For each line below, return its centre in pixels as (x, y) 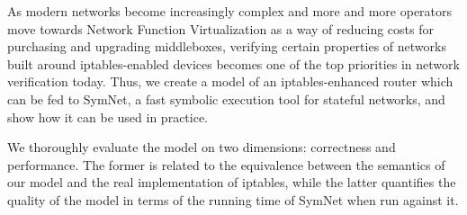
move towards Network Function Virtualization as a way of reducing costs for (220, 28)
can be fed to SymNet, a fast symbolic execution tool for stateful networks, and (226, 99)
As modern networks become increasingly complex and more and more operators (230, 11)
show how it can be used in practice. (108, 116)
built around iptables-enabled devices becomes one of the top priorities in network (233, 63)
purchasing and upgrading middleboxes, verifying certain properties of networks (227, 46)
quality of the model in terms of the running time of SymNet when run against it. (233, 199)
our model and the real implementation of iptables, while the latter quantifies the (232, 182)
